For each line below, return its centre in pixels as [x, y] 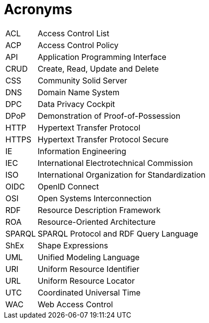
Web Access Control [75, 304]
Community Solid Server [82, 80]
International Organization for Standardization [121, 175]
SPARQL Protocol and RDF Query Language [118, 233]
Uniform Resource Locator [86, 281]
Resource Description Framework [99, 210]
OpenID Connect [68, 186]
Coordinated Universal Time [89, 292]
